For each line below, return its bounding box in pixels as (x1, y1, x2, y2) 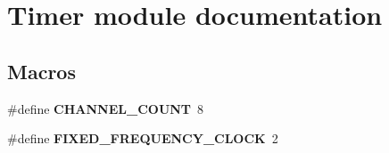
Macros (7, 57, 76, 85)
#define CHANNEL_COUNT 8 (7, 99, 204, 117)
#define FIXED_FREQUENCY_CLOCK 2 (7, 129, 278, 148)
